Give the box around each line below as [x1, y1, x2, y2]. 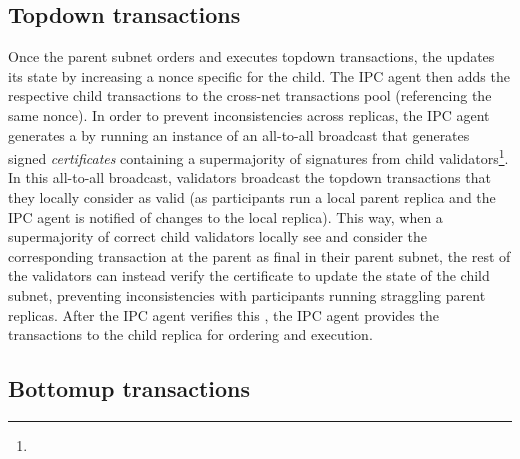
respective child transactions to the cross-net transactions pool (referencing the [8, 85, 492, 106]
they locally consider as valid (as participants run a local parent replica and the [8, 187, 496, 208]
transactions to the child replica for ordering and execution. [8, 324, 373, 345]
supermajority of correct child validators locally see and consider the [8, 226, 427, 247]
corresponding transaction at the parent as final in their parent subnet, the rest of [8, 245, 511, 266]
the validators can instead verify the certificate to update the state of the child [8, 265, 490, 286]
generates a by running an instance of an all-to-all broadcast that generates [8, 124, 470, 145]
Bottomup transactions [8, 373, 251, 404]
